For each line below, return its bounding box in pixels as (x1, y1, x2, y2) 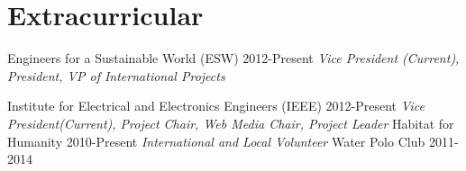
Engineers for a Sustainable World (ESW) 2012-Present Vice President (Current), (7, 49, 460, 67)
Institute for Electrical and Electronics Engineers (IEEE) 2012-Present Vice (7, 96, 425, 115)
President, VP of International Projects (7, 66, 225, 85)
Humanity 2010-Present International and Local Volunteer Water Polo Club (7, 131, 425, 150)
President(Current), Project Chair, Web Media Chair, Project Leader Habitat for (7, 113, 454, 132)
